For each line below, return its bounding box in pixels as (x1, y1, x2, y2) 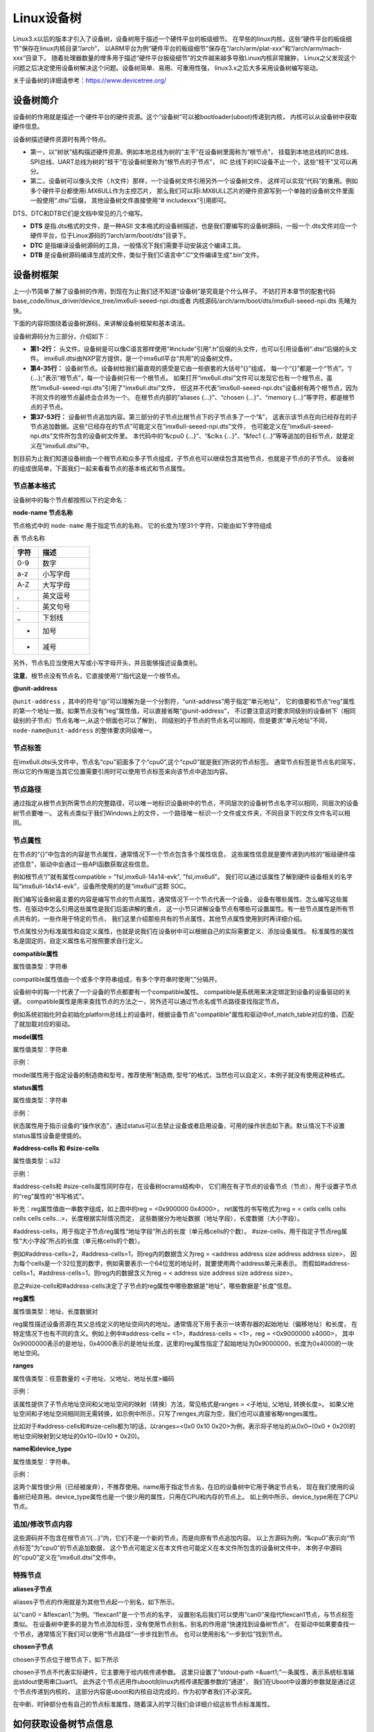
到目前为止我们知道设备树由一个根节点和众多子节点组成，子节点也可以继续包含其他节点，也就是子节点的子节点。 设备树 (12, 454, 355, 463)
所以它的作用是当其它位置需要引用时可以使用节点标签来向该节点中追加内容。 (12, 768, 231, 776)
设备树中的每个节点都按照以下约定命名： (12, 495, 128, 504)
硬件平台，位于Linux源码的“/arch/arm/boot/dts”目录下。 (30, 231, 190, 240)
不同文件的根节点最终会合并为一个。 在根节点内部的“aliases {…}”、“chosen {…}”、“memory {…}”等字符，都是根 (30, 393, 349, 401)
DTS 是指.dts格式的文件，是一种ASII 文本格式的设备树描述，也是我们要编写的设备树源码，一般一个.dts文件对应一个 (30, 222, 358, 230)
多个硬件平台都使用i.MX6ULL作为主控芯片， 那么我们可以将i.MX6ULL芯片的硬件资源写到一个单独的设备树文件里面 (30, 186, 355, 195)
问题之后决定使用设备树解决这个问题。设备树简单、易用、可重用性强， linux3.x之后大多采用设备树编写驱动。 (12, 63, 322, 72)
